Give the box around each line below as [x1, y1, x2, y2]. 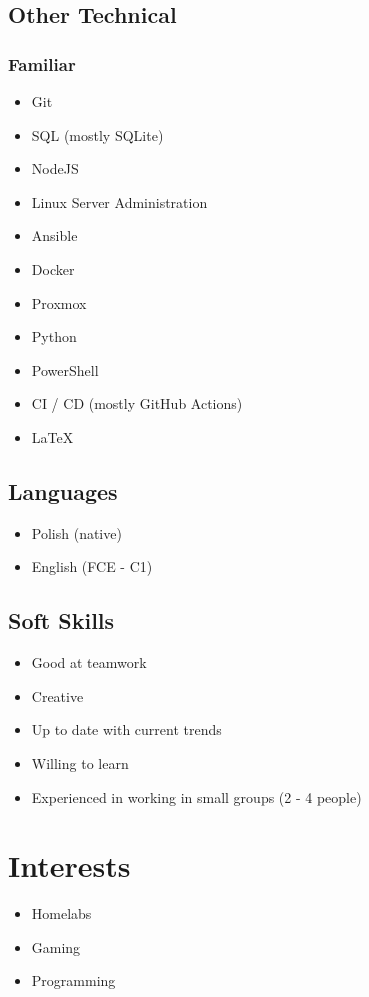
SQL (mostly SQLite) [31, 124, 164, 145]
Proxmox [31, 292, 87, 313]
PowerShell [31, 359, 99, 380]
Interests [8, 845, 131, 886]
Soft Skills [8, 605, 115, 636]
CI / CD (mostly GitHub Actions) [31, 393, 243, 414]
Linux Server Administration [31, 191, 208, 212]
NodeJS [31, 158, 79, 179]
